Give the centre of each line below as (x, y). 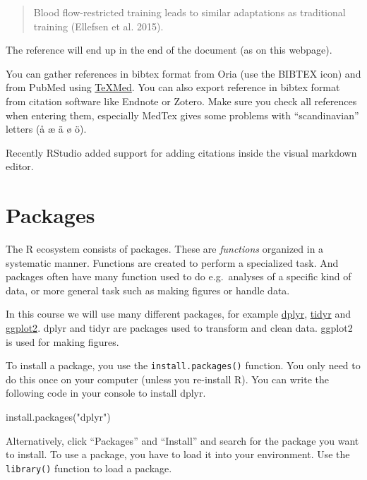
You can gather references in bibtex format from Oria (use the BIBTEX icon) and (183, 73)
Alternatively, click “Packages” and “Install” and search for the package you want (182, 440)
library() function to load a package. (89, 468)
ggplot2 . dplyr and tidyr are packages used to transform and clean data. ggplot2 (179, 328)
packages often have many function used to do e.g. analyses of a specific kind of (179, 276)
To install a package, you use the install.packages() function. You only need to (183, 365)
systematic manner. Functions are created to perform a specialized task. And (172, 262)
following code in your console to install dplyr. (106, 393)
